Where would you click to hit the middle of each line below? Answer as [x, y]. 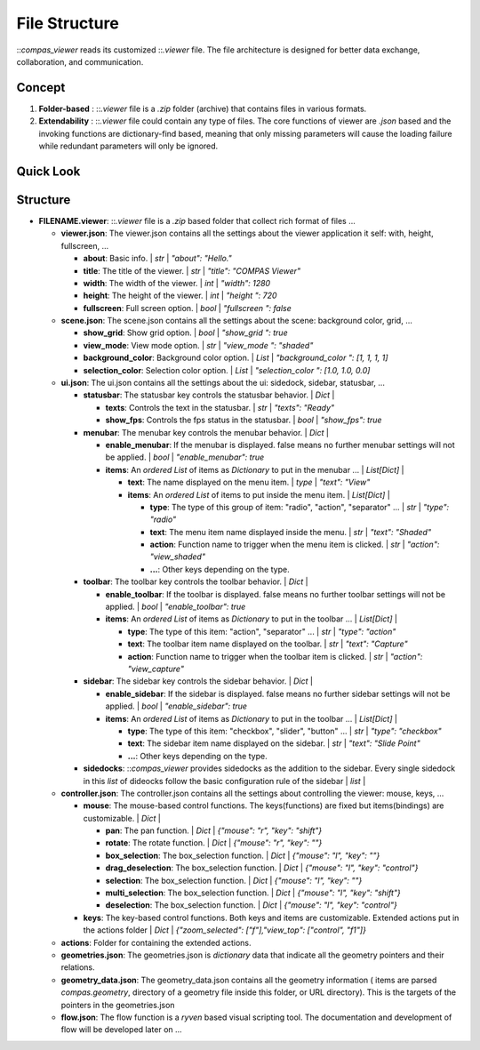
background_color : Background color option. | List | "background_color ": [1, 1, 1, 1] [236, 358]
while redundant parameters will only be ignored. [128, 146]
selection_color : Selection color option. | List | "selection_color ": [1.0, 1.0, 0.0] [227, 370]
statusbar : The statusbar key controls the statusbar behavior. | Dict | [209, 395]
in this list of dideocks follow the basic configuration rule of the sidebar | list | [224, 781]
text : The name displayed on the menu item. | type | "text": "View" [249, 482]
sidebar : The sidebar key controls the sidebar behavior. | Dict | [198, 681]
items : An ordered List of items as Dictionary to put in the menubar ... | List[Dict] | [255, 469]
